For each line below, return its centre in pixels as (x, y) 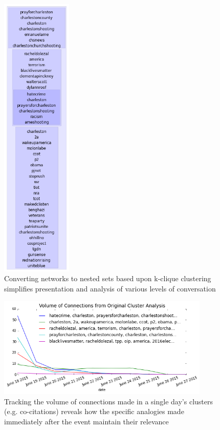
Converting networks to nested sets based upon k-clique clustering (108, 278)
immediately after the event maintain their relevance (86, 421)
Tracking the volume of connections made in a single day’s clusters (108, 401)
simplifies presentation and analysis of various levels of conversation (110, 289)
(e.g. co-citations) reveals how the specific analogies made (94, 411)
